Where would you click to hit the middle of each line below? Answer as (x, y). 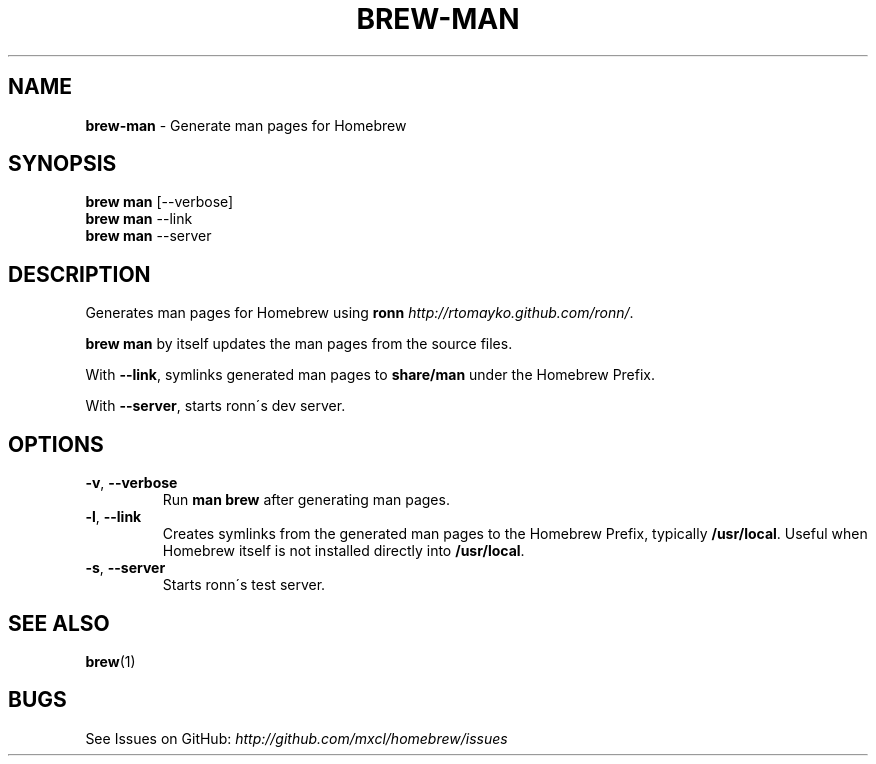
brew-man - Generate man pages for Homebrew (246, 125)
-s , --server (125, 568)
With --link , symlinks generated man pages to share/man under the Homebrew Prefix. (370, 375)
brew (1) (110, 661)
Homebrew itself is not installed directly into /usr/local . (343, 551)
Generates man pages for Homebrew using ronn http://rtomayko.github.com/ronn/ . (359, 313)
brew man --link (139, 219)
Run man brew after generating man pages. (306, 500)
